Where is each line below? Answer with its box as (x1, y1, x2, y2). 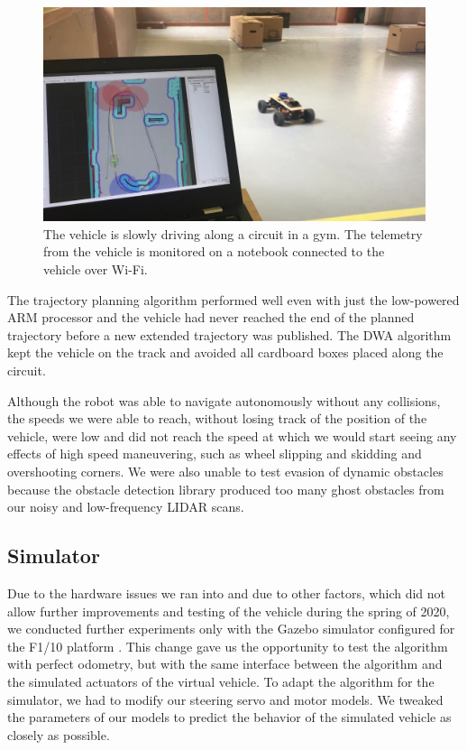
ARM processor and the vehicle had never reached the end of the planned (7, 308, 415, 327)
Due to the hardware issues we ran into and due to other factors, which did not (7, 583, 446, 602)
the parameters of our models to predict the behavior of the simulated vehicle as (7, 708, 452, 727)
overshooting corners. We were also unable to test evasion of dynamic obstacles (7, 461, 444, 480)
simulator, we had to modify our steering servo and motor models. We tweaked (7, 690, 444, 708)
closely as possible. (7, 725, 110, 744)
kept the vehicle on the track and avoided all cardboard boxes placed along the (7, 343, 444, 362)
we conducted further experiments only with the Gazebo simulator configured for (7, 619, 455, 638)
